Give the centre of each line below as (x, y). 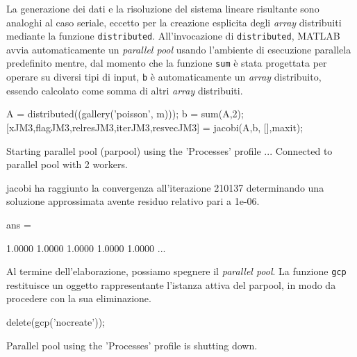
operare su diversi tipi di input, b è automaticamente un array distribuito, (164, 77)
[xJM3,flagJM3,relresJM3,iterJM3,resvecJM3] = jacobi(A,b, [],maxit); (155, 127)
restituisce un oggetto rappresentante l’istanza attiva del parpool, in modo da (171, 284)
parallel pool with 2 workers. (67, 164)
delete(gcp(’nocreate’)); (56, 321)
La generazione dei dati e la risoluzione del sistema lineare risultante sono (163, 8)
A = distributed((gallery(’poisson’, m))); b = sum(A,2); (125, 114)
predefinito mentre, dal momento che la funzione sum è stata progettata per (167, 63)
